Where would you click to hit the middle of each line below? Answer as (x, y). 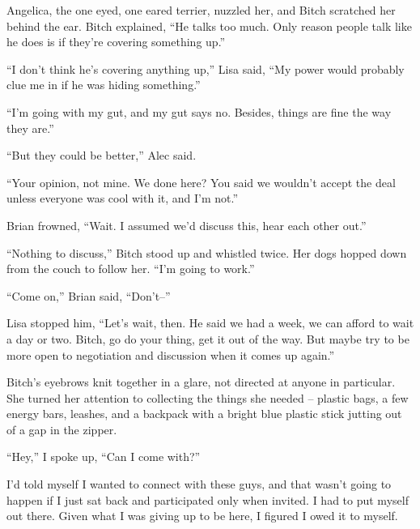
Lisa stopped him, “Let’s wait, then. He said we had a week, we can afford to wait (210, 323)
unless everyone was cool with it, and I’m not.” (123, 198)
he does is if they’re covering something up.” (116, 42)
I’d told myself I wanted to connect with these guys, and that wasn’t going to (199, 484)
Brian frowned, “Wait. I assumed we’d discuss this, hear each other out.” (187, 225)
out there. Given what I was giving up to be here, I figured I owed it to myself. (202, 516)
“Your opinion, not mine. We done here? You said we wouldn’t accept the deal (201, 182)
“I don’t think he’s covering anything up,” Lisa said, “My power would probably (206, 68)
